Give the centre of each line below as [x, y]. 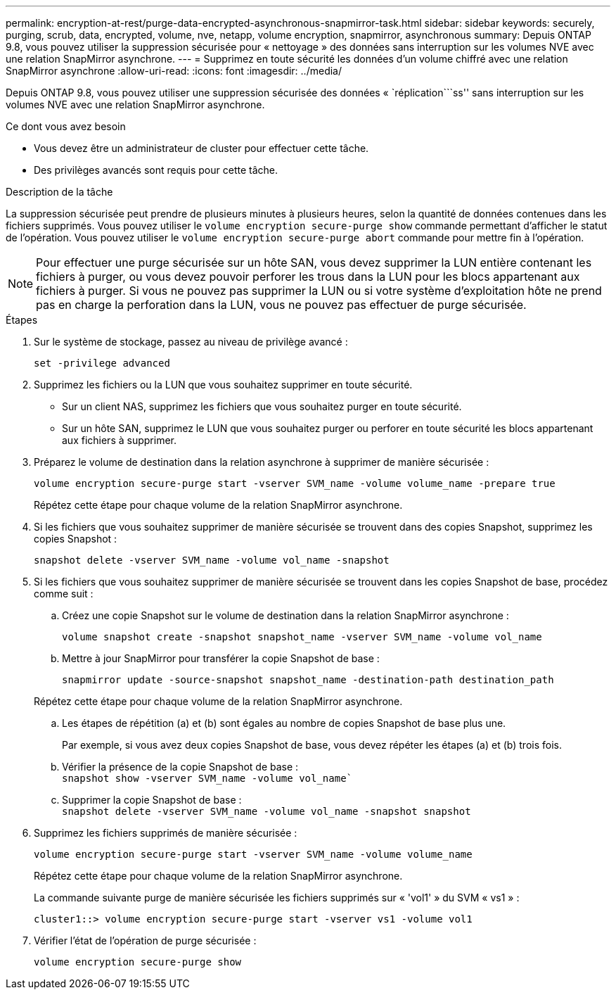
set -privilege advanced [102, 363]
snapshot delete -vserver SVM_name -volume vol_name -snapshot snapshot [267, 811]
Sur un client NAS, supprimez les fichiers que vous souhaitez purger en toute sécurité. [262, 406]
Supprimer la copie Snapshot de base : [152, 800]
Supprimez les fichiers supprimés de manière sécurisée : [166, 833]
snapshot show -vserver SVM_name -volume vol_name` [207, 778]
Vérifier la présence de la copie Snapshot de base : [180, 767]
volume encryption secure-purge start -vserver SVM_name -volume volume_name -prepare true [295, 483]
